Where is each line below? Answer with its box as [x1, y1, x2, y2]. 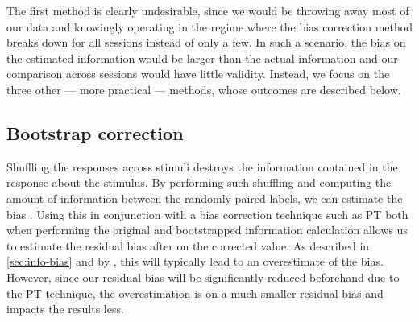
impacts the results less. [6, 300, 124, 317]
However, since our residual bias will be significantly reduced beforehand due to [6, 268, 400, 285]
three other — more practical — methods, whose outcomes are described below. [6, 80, 401, 97]
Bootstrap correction [6, 120, 184, 145]
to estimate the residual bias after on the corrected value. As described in [6, 237, 370, 254]
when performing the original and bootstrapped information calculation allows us [6, 221, 408, 238]
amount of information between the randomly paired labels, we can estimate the [6, 189, 403, 206]
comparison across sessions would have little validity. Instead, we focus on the [6, 65, 390, 82]
